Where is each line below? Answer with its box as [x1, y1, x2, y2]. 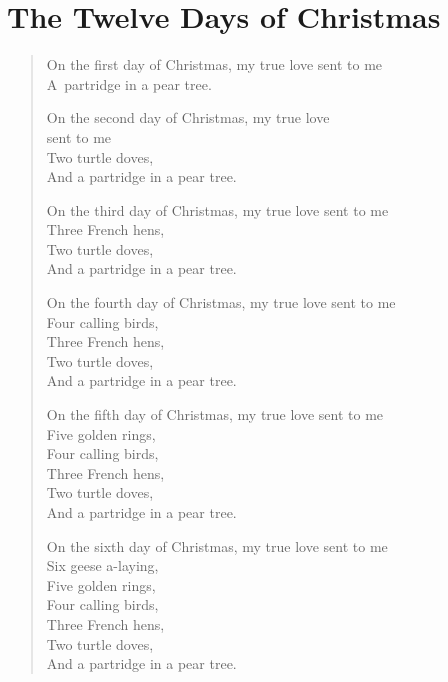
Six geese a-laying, [46, 555, 159, 576]
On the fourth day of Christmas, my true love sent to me [46, 292, 396, 313]
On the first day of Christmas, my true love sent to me [46, 54, 383, 75]
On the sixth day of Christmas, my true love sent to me [46, 535, 388, 556]
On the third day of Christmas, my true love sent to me [46, 199, 389, 220]
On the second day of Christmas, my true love [46, 107, 330, 128]
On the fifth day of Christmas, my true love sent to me [46, 404, 384, 425]
